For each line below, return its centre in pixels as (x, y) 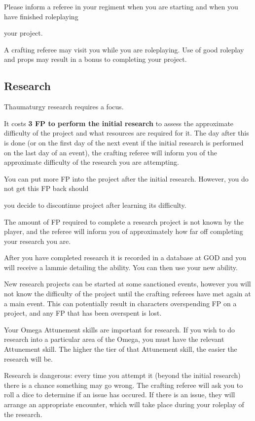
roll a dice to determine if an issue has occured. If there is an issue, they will (120, 395)
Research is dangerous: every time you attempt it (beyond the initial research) (122, 375)
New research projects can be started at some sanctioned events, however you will (127, 284)
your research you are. (37, 241)
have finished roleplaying (41, 16)
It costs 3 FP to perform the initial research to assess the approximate (119, 123)
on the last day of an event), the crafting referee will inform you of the (110, 152)
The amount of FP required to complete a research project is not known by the (124, 221)
